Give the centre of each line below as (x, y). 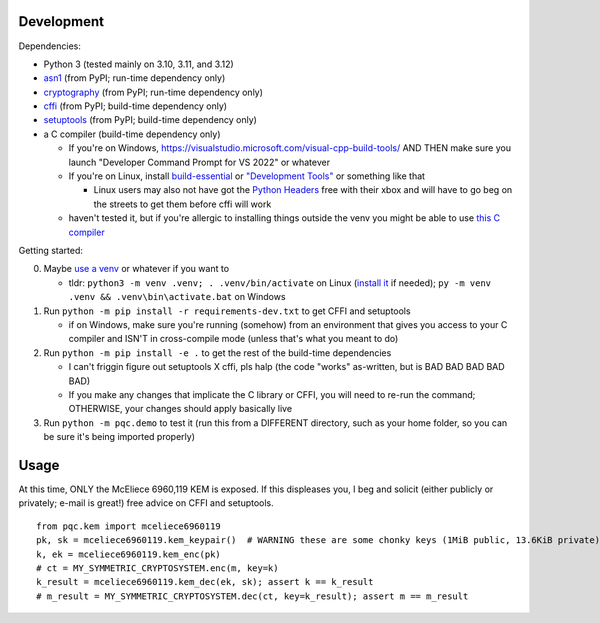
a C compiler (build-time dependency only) (132, 134)
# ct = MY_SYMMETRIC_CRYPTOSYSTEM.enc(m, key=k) (157, 568)
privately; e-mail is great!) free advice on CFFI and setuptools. (146, 503)
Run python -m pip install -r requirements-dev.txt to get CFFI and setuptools (227, 311)
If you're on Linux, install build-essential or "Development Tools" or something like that (246, 176)
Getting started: (51, 250)
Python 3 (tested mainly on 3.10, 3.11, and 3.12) (138, 64)
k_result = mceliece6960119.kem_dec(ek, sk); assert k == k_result (205, 582)
